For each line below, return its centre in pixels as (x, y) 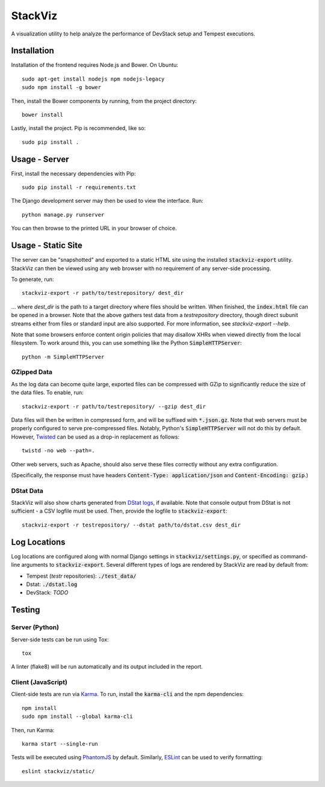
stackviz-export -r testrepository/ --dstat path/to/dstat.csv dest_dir (131, 525)
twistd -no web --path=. (58, 451)
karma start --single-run (60, 744)
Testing (26, 610)
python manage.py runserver (63, 214)
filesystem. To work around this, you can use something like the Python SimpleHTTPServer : (126, 343)
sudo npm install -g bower (62, 88)
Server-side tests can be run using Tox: (60, 639)
